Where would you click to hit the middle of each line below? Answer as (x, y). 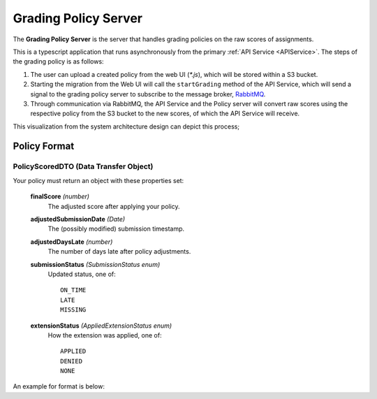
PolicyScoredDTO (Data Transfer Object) (83, 166)
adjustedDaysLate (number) (72, 242)
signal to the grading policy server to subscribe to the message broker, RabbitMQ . (148, 94)
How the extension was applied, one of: (105, 335)
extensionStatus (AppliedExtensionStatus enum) (101, 326)
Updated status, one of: (82, 274)
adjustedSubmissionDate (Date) (78, 219)
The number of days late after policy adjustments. (119, 252)
